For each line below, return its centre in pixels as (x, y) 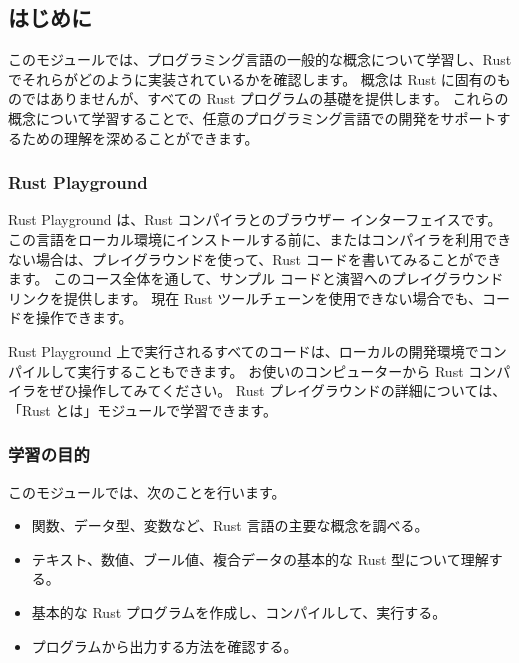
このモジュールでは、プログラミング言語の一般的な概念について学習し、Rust (260, 59)
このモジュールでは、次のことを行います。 (147, 491)
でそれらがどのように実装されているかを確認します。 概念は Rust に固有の (252, 78)
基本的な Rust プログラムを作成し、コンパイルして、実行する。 (239, 611)
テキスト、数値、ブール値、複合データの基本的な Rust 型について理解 (260, 558)
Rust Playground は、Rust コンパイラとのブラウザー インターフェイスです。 (255, 219)
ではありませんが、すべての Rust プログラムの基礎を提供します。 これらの (265, 98)
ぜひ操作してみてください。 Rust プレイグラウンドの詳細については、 (278, 390)
